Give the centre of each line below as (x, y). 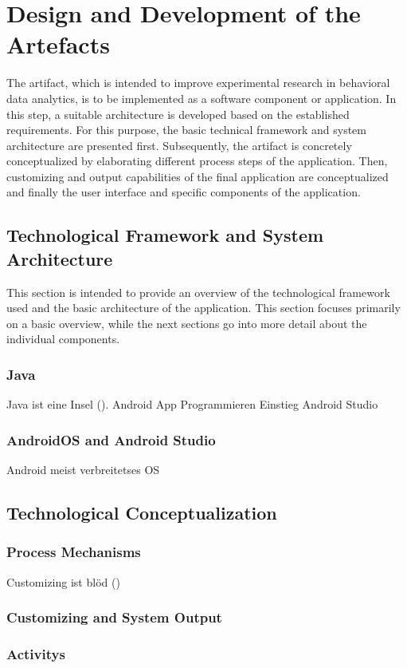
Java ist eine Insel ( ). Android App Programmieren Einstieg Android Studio (192, 404)
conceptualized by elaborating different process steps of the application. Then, (197, 161)
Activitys (36, 654)
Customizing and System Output (114, 617)
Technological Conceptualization (142, 513)
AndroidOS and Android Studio (111, 439)
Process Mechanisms (74, 552)
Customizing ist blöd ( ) (63, 581)
